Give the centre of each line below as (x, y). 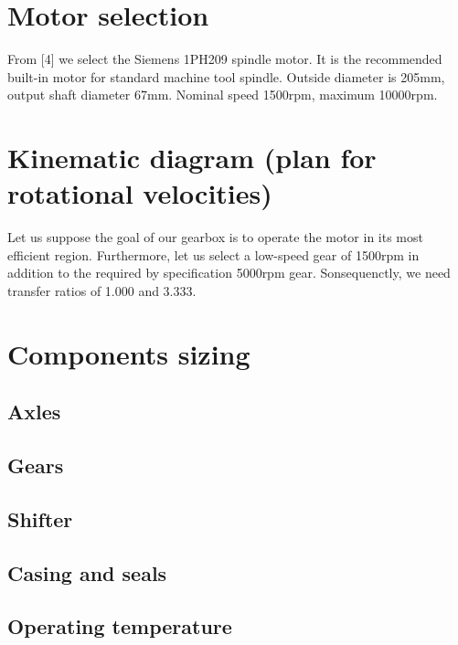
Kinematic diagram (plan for (192, 158)
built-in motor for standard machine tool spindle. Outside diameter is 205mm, (226, 76)
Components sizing (129, 353)
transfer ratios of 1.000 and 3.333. (102, 291)
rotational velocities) (140, 193)
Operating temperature (120, 626)
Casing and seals (87, 572)
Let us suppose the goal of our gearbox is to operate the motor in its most (215, 237)
